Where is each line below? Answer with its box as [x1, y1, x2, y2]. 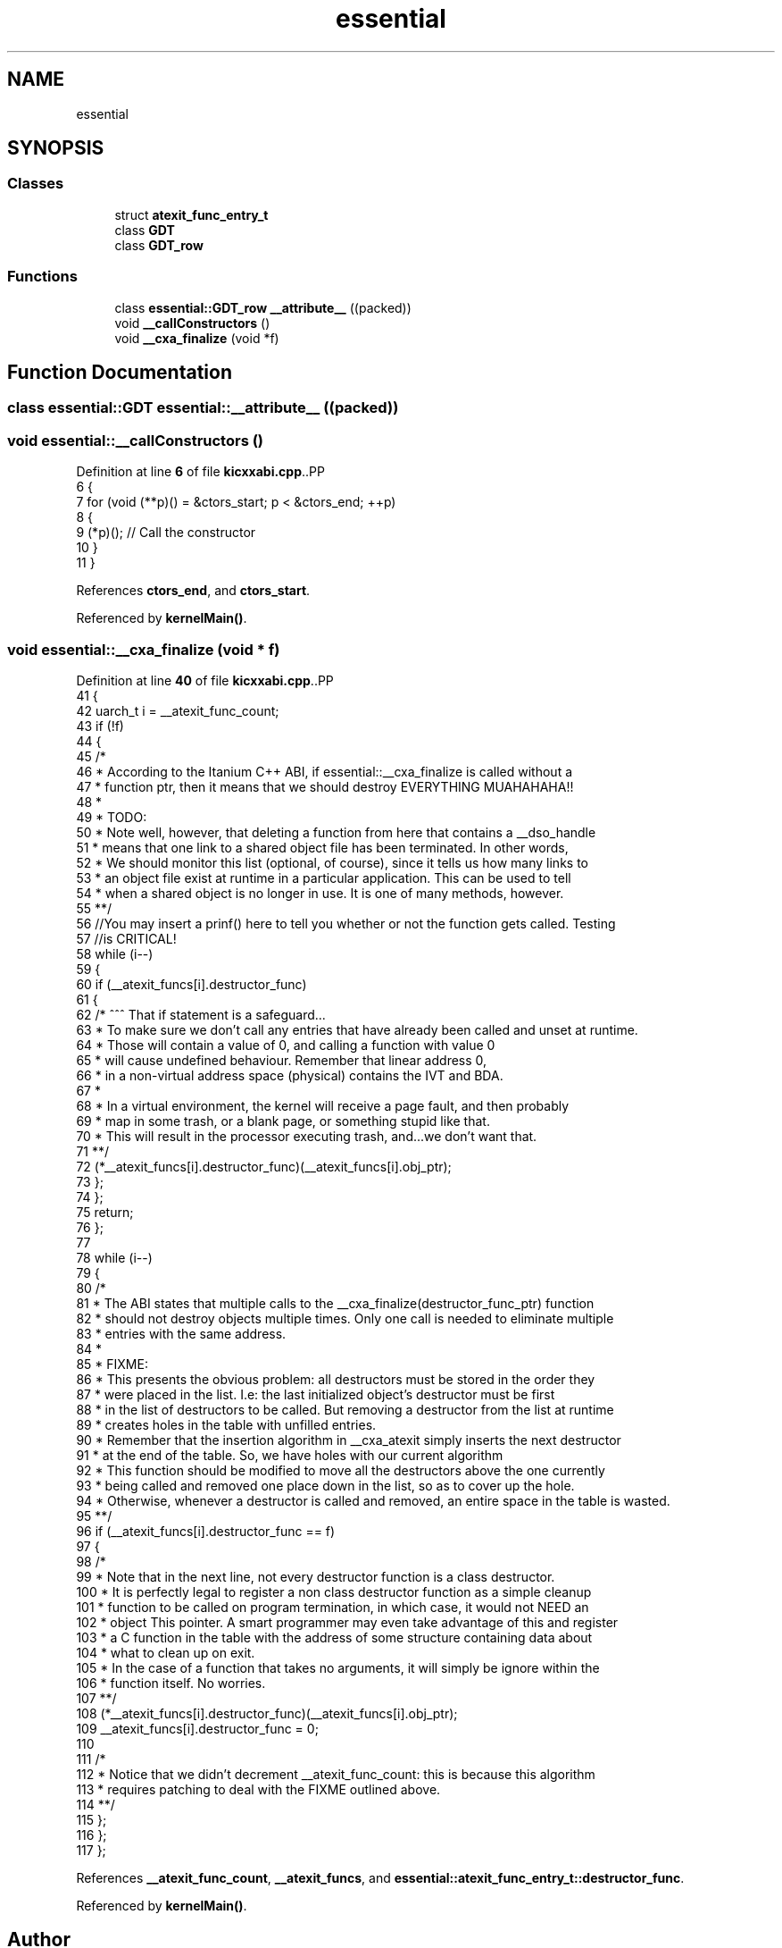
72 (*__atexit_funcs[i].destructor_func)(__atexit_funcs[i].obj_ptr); [76, 1158, 452, 1174]
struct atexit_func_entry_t [114, 206, 269, 223]
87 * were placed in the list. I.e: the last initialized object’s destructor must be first [76, 1386, 555, 1402]
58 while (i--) [76, 945, 154, 961]
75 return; [76, 1204, 134, 1220]
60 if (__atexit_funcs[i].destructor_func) [76, 976, 307, 992]
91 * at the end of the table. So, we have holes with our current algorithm [76, 1447, 503, 1463]
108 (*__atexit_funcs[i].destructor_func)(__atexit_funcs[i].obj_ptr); [76, 1705, 458, 1721]
